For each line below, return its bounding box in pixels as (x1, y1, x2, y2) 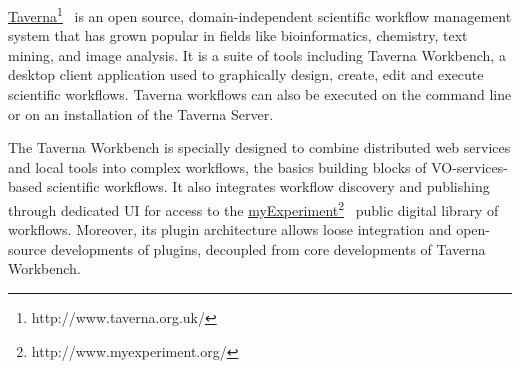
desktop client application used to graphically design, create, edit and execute (8, 64, 484, 85)
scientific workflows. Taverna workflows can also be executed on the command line (8, 84, 512, 105)
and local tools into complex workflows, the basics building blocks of (8, 156, 427, 177)
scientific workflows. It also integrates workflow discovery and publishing (46, 176, 490, 197)
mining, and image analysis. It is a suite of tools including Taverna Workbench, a (8, 44, 506, 65)
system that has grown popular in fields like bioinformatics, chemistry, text (8, 25, 468, 46)
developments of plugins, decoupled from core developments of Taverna (50, 238, 486, 259)
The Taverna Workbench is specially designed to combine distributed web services (8, 137, 511, 158)
